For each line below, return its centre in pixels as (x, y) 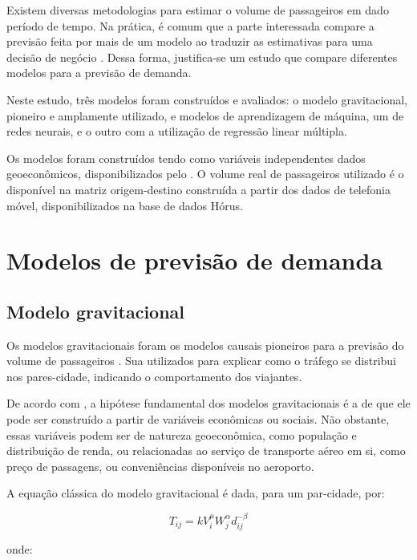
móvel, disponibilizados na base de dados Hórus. (125, 205)
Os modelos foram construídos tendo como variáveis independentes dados (186, 158)
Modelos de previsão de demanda (195, 260)
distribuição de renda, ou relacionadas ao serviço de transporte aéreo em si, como (206, 450)
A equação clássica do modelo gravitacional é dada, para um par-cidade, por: (196, 493)
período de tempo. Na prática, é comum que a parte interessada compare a (190, 25)
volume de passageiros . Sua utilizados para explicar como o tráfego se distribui (201, 361)
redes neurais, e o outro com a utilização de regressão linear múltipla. (177, 131)
